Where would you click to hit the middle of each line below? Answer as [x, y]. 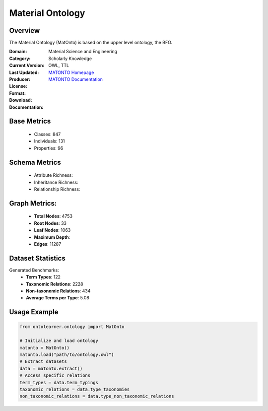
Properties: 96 [49, 148]
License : [18, 86]
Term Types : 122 [43, 277]
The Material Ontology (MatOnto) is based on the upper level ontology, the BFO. [91, 43]
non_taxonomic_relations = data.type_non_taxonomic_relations [97, 396]
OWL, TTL [59, 66]
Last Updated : [24, 72]
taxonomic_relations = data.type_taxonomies [75, 389]
